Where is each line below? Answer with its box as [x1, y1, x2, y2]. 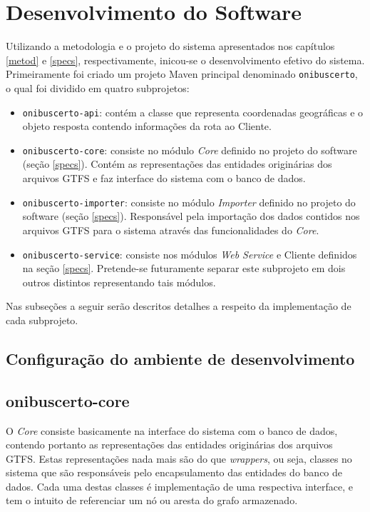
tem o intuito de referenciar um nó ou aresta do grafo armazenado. [6, 493, 298, 508]
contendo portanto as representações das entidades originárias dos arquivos [6, 437, 333, 452]
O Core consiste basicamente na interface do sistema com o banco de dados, [6, 423, 338, 438]
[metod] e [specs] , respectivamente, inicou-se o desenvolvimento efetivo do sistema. [6, 52, 365, 67]
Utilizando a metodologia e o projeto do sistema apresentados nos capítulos [6, 39, 335, 54]
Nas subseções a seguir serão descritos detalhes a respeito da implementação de [6, 298, 351, 313]
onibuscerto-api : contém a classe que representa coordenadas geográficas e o [22, 104, 364, 119]
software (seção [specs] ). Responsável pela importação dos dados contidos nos [22, 209, 360, 224]
